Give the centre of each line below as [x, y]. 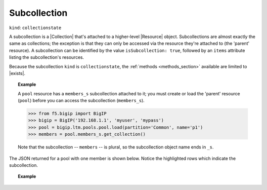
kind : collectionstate [35, 28]
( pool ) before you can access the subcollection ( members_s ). [81, 101]
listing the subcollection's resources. [46, 57]
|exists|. [17, 73]
